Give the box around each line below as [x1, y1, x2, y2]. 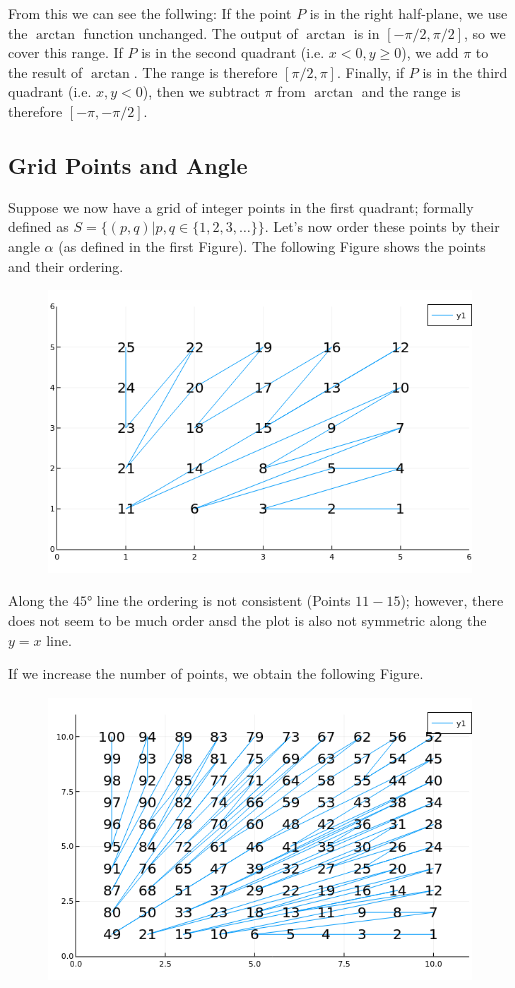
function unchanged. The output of [83, 22, 298, 43]
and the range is [361, 81, 461, 102]
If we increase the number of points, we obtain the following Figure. [8, 663, 424, 684]
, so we [463, 22, 506, 43]
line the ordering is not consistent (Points [96, 590, 351, 611]
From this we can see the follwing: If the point [8, 3, 292, 23]
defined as [8, 216, 69, 237]
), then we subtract [142, 81, 260, 102]
